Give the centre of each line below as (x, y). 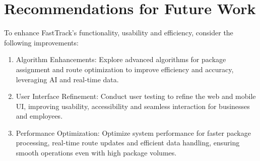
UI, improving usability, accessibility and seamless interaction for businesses (133, 106)
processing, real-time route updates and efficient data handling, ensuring (128, 143)
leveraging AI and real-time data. (67, 79)
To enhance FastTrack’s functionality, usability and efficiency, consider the (119, 33)
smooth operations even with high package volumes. (96, 153)
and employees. (39, 116)
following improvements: (41, 42)
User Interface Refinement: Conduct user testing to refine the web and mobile (136, 96)
